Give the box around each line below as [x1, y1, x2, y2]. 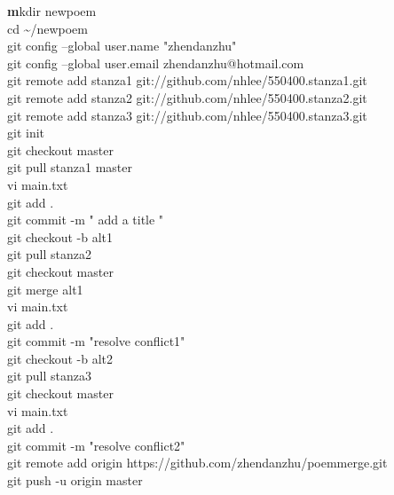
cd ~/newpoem [7, 19, 88, 37]
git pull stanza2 [7, 245, 91, 263]
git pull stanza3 [7, 366, 91, 385]
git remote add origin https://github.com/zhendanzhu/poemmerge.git [7, 453, 388, 472]
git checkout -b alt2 [7, 349, 113, 367]
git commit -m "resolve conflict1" [7, 332, 185, 350]
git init [7, 123, 45, 142]
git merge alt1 [7, 279, 83, 298]
